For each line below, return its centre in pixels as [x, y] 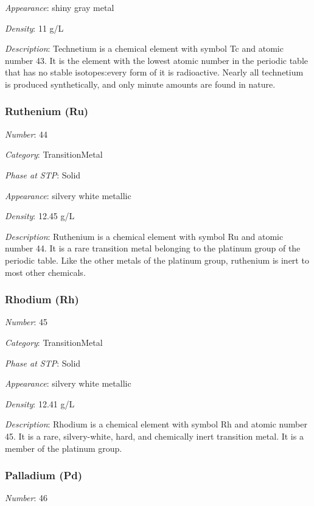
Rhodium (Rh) [42, 299]
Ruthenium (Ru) [47, 111]
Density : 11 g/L [34, 28]
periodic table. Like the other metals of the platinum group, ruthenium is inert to [157, 260]
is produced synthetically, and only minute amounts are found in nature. [140, 84]
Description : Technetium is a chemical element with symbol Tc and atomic [144, 48]
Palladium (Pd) [44, 475]
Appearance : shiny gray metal [60, 7]
